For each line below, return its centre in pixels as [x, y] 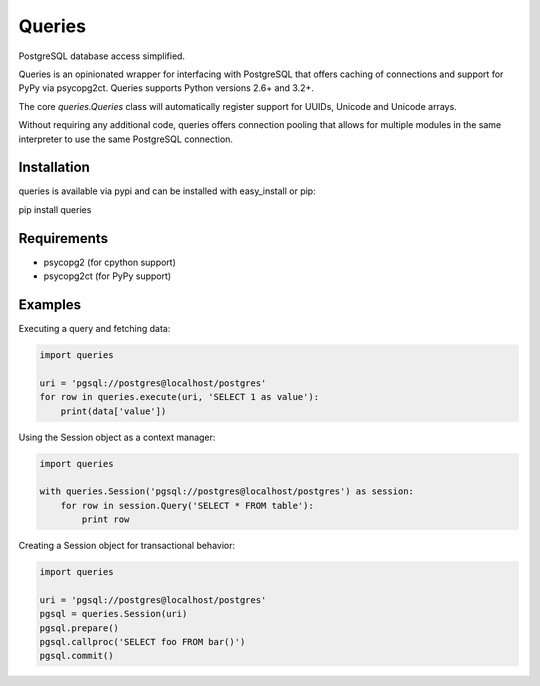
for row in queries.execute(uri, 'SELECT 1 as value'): [179, 397]
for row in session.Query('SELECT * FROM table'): [187, 505]
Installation [54, 167]
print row [105, 519]
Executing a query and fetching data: [94, 328]
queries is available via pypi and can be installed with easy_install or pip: [167, 191]
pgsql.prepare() [79, 628]
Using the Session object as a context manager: [117, 437]
